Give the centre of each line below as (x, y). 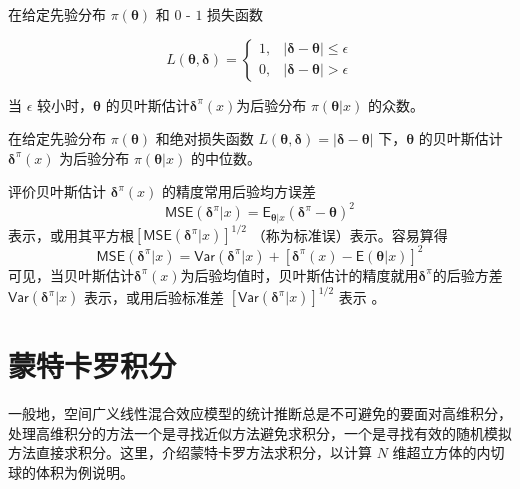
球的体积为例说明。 (71, 471)
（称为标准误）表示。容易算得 (349, 234)
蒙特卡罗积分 (92, 365)
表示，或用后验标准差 (154, 296)
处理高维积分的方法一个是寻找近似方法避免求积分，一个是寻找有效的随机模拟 (260, 432)
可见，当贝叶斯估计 (71, 274)
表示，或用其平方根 (71, 234)
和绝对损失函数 (204, 138)
